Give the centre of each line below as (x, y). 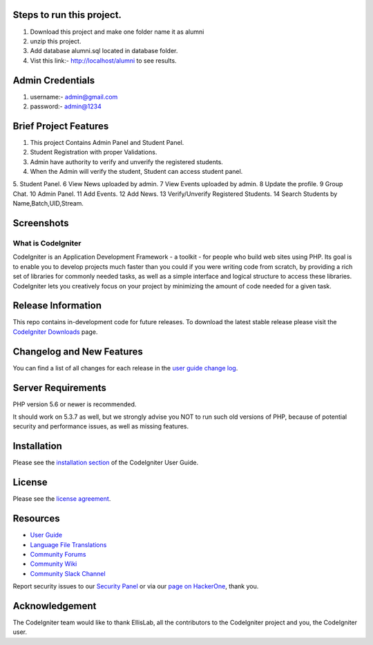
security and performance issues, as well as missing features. (101, 426)
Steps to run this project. (67, 15)
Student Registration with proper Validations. (94, 152)
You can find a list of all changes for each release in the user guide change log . (125, 368)
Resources (36, 518)
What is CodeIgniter (47, 244)
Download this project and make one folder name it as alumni (117, 32)
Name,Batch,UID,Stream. (48, 204)
